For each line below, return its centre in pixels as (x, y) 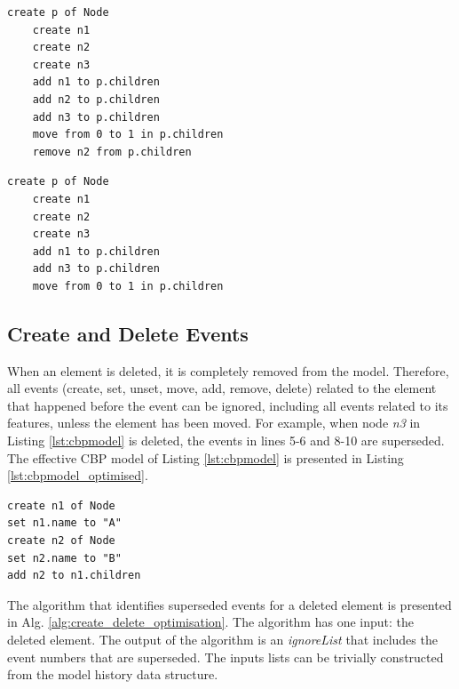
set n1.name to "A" (64, 523)
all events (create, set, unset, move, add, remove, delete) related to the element (222, 388)
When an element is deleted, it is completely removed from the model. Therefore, (228, 370)
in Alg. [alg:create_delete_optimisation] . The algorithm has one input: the (210, 622)
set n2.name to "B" (64, 558)
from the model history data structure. (113, 674)
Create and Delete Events (128, 333)
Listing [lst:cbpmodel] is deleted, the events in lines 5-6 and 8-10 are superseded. (226, 441)
